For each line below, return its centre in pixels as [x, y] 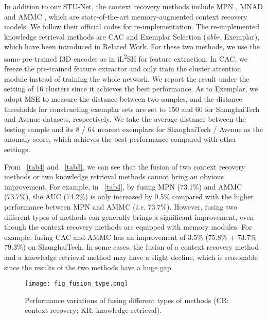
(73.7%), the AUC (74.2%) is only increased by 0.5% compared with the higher [129, 196]
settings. [17, 149]
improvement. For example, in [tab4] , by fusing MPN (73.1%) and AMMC [123, 186]
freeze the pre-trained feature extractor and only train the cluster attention [123, 69]
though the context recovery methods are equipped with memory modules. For [128, 227]
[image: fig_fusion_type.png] [76, 284]
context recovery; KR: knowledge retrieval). [93, 310]
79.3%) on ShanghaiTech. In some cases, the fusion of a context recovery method [132, 247]
